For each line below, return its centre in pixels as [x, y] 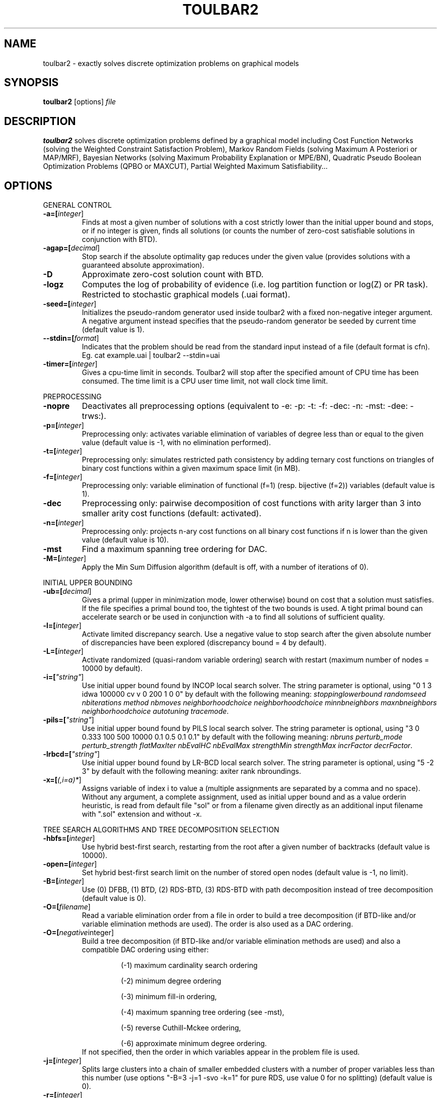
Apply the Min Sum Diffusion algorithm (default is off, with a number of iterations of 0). [225, 567]
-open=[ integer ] [70, 864]
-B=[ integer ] [64, 881]
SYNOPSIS [31, 83]
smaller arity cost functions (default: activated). [172, 513]
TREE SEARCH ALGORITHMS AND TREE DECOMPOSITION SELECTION [161, 830]
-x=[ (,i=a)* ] [62, 780]
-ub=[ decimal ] [67, 591]
